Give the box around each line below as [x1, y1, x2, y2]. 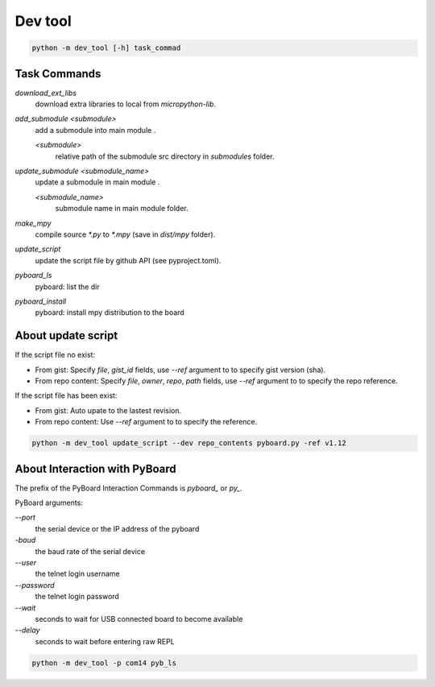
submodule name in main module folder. [55, 204, 188, 213]
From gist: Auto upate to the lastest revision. [35, 405, 182, 415]
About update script [14, 329, 118, 342]
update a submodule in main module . [35, 177, 160, 187]
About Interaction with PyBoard [14, 461, 176, 475]
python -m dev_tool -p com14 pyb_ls [31, 658, 177, 668]
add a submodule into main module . [35, 125, 156, 135]
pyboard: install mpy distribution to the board [35, 308, 184, 317]
